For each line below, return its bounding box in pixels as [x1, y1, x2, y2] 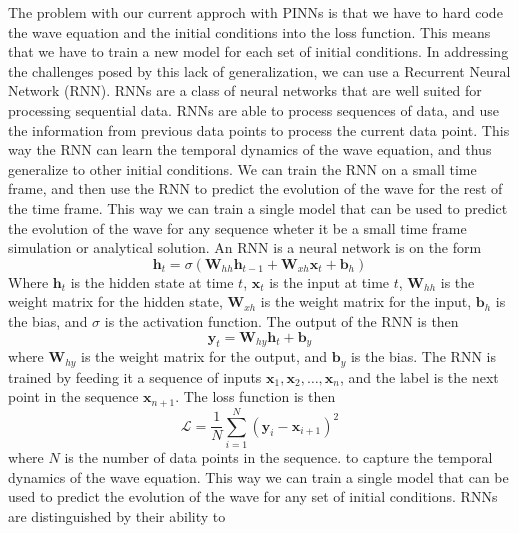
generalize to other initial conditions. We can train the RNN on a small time [8, 158, 477, 179]
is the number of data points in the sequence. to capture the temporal [64, 446, 493, 467]
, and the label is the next [340, 366, 499, 387]
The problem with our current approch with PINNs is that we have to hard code [8, 2, 503, 22]
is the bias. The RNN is [350, 346, 496, 367]
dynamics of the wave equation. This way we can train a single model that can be [8, 466, 509, 487]
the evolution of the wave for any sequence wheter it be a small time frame [8, 217, 467, 238]
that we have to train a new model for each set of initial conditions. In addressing [8, 41, 509, 62]
